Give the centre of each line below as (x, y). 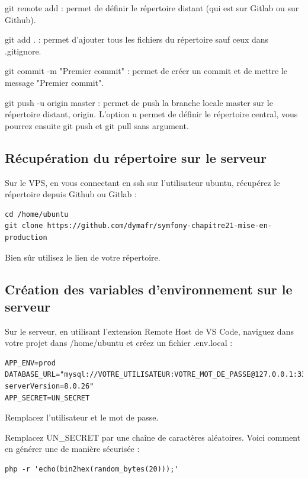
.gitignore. (23, 51)
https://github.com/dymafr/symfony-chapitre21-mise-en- (160, 226)
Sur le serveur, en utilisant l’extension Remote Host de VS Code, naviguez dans (149, 331)
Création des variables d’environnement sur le (149, 289)
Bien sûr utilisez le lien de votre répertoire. (83, 257)
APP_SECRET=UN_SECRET (47, 398)
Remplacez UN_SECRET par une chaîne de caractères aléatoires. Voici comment (153, 437)
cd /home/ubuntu (37, 214)
